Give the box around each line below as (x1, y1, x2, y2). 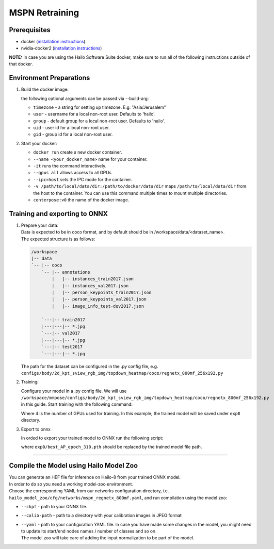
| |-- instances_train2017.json (51, 276, 134, 282)
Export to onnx (21, 426, 51, 432)
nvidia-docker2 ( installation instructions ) (21, 45, 102, 51)
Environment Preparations (9, 74, 90, 82)
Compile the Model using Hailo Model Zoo (9, 462, 138, 470)
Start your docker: (21, 140, 58, 146)
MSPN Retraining (9, 7, 80, 18)
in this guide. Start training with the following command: (21, 401, 133, 407)
